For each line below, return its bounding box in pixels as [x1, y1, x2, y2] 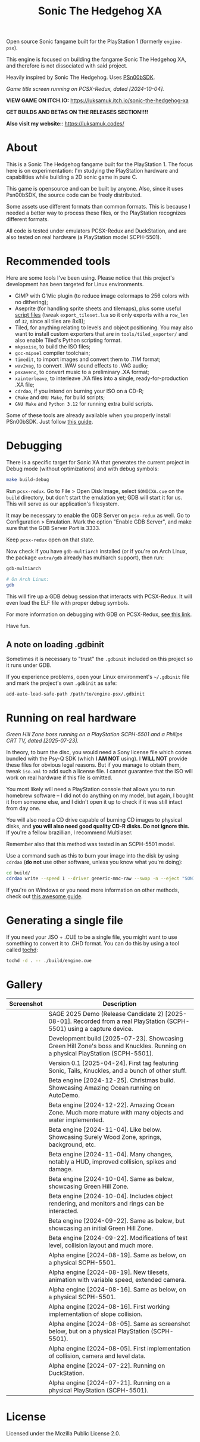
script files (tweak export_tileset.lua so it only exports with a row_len [14, 311, 189, 319]
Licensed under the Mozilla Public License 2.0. [6, 1429, 121, 1437]
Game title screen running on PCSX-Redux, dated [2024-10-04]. [6, 85, 165, 93]
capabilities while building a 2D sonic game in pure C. [6, 173, 138, 180]
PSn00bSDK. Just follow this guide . [6, 418, 93, 425]
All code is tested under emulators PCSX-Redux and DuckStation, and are [6, 227, 187, 234]
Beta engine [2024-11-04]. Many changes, [48, 1150, 173, 1158]
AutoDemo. [48, 1091, 80, 1099]
